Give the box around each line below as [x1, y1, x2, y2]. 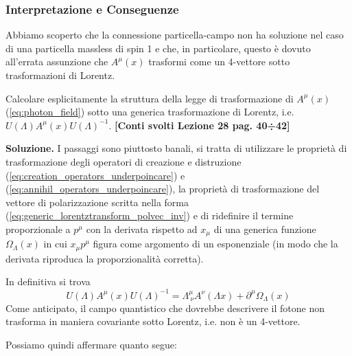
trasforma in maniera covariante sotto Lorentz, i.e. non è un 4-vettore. [5, 314, 301, 329]
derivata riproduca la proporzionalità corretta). [5, 251, 204, 265]
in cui [43, 236, 67, 251]
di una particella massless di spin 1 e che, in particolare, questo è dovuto [5, 41, 311, 55]
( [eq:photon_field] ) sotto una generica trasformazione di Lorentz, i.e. [5, 104, 294, 119]
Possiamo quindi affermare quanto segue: [5, 337, 177, 351]
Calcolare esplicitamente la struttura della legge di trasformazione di [5, 91, 294, 105]
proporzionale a [5, 221, 71, 236]
